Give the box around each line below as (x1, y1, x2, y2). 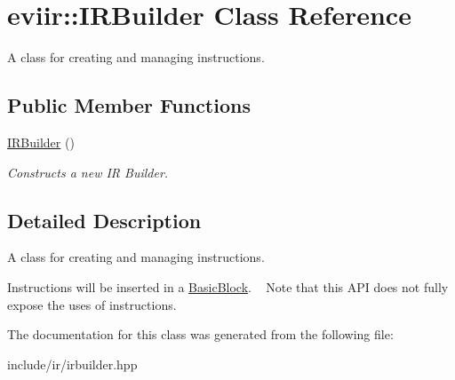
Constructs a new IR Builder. (7, 162, 169, 181)
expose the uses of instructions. (7, 295, 177, 313)
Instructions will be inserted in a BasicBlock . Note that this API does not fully (7, 277, 449, 296)
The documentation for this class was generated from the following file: (7, 325, 394, 344)
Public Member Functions (7, 91, 251, 119)
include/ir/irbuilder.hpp (7, 354, 138, 373)
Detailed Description (7, 206, 202, 234)
